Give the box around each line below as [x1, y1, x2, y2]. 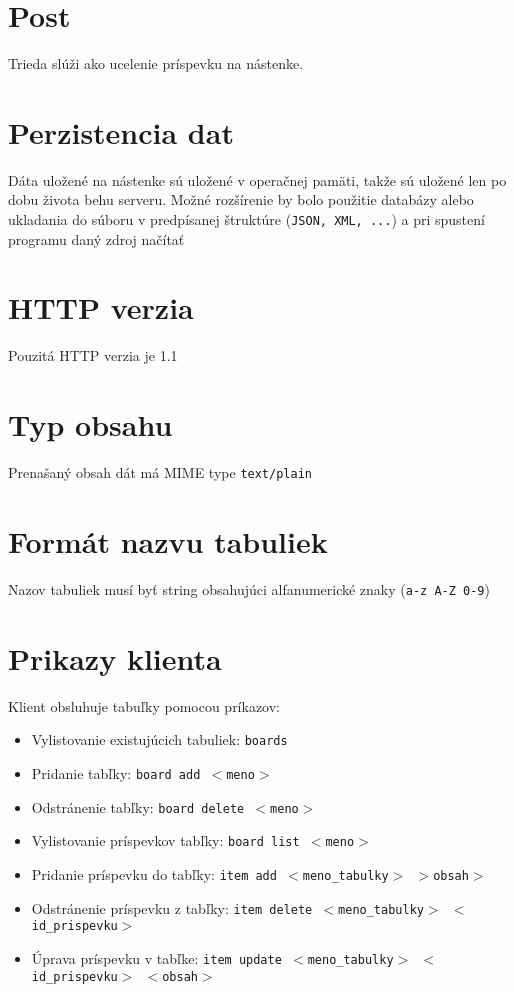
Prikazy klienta [8, 637, 222, 678]
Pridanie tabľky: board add [31, 762, 201, 783]
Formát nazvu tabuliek [8, 520, 328, 561]
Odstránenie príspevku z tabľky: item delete [31, 897, 313, 918]
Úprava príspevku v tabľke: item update [31, 947, 282, 968]
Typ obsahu [8, 404, 173, 445]
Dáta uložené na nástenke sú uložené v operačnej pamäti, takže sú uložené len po [8, 169, 507, 190]
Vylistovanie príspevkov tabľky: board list [31, 830, 300, 851]
